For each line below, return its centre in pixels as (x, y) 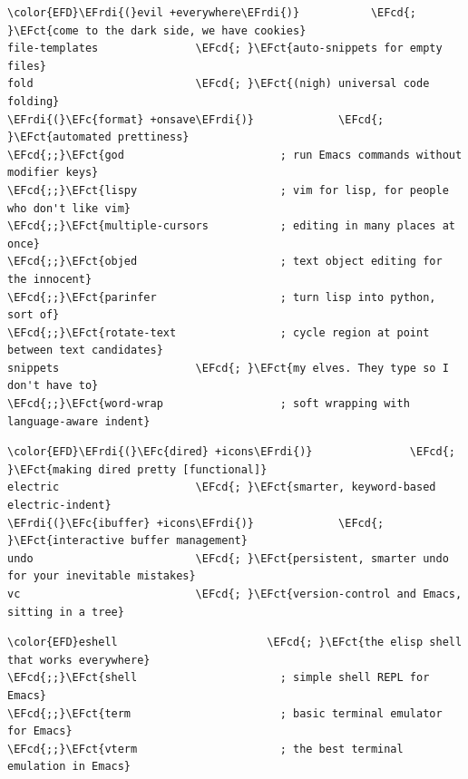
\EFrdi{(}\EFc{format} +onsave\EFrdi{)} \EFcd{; (196, 119)
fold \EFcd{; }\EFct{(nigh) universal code (219, 84)
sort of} (34, 315)
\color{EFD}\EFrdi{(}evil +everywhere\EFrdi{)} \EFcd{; (212, 13)
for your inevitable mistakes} (102, 576)
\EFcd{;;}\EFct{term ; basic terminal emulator (225, 713)
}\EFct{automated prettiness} (98, 137)
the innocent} (50, 279)
